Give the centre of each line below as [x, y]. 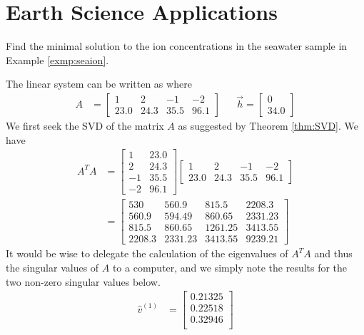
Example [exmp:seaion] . [57, 60]
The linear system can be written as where [99, 84]
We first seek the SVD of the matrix [85, 125]
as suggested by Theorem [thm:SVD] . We [268, 125]
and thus [333, 253]
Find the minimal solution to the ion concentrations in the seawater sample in [177, 46]
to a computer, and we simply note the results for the [230, 268]
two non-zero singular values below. [83, 281]
